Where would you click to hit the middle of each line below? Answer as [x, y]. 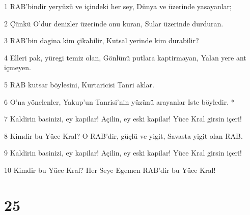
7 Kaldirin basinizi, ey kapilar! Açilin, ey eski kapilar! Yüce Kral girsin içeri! [123, 119]
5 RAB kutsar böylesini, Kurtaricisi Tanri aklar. [79, 84]
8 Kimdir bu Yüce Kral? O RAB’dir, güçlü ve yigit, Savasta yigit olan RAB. [123, 135]
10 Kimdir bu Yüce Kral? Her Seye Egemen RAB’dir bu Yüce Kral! [110, 170]
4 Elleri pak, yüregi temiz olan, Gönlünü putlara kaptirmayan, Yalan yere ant [125, 57]
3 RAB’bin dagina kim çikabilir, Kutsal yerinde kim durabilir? [102, 40]
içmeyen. [18, 67]
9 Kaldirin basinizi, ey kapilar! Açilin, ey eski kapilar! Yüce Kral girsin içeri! [123, 153]
